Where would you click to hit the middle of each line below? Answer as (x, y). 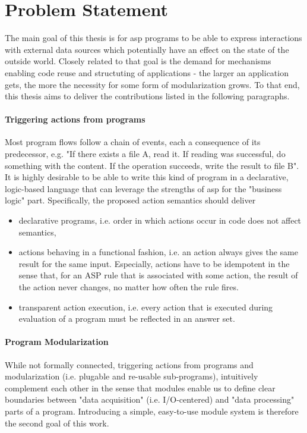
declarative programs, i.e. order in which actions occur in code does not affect (160, 220)
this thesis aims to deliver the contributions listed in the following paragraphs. (147, 96)
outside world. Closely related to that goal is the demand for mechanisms (138, 61)
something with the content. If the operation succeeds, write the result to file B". (152, 165)
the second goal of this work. (57, 423)
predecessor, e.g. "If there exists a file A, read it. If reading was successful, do (145, 154)
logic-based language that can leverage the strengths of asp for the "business (143, 188)
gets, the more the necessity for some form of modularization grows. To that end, (152, 84)
